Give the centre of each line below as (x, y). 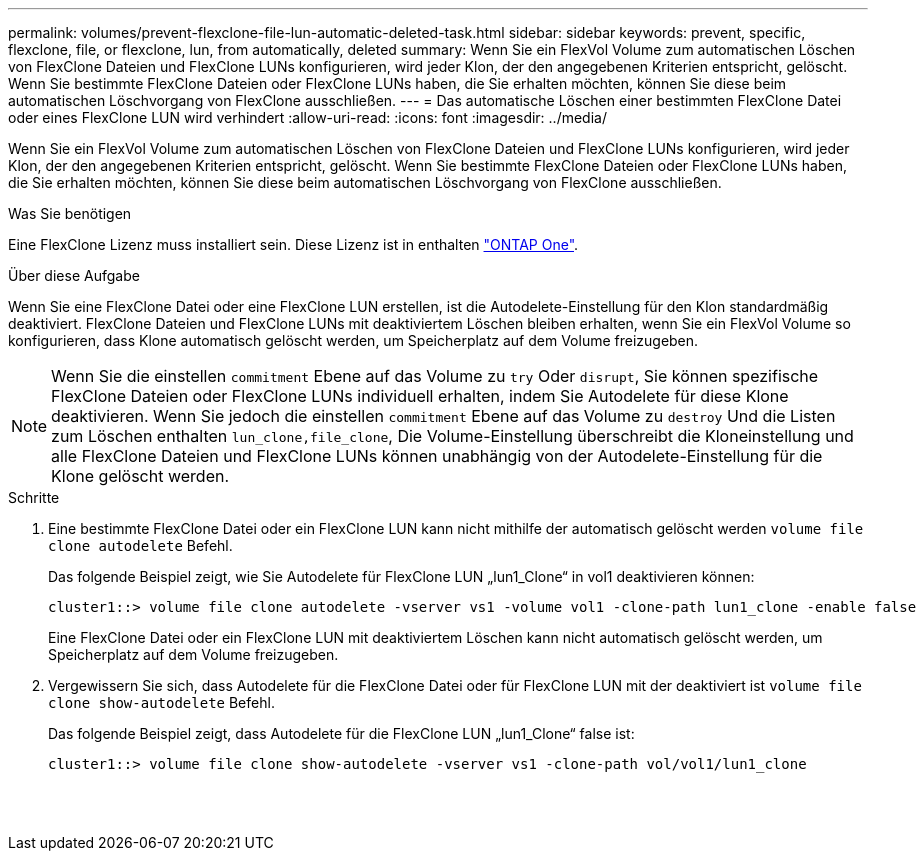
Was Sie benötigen (70, 213)
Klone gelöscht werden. (140, 476)
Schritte (34, 497)
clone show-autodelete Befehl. (161, 702)
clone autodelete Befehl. (140, 545)
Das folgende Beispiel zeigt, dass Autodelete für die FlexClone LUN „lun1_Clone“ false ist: (341, 733)
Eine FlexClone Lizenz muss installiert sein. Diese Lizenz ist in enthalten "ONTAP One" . (293, 244)
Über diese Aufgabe (74, 275)
